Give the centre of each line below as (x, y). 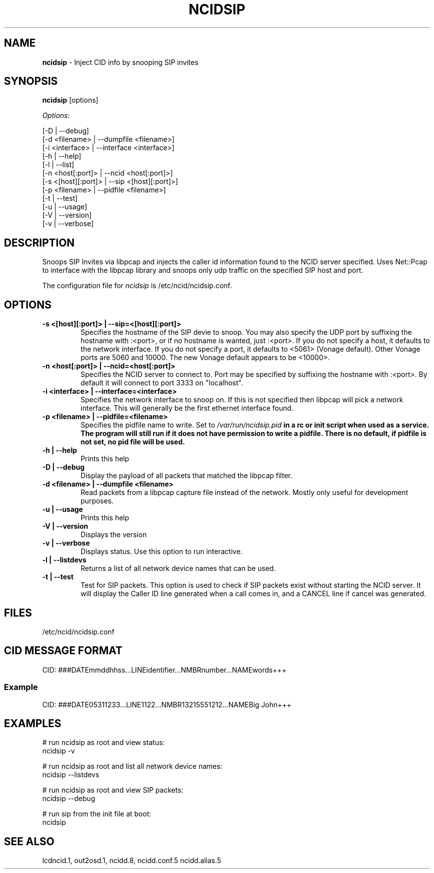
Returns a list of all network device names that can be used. (178, 568)
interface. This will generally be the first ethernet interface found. (187, 408)
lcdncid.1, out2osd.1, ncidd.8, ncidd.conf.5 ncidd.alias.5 (132, 861)
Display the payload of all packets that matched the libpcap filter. (186, 476)
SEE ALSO (29, 841)
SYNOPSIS (31, 81)
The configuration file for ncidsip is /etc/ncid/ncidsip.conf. (137, 286)
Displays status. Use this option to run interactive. (162, 552)
